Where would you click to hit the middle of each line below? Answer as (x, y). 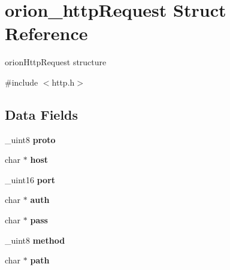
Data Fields (42, 114)
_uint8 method (35, 240)
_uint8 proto (30, 139)
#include (22, 82)
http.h (63, 82)
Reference (46, 33)
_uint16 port (30, 179)
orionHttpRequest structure (56, 62)
